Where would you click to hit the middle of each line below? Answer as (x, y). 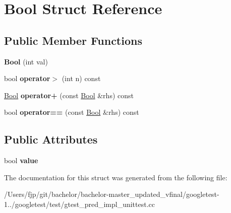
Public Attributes (51, 139)
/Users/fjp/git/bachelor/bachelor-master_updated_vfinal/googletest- (112, 194)
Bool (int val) (26, 61)
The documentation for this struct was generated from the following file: (116, 177)
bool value (21, 160)
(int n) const (81, 78)
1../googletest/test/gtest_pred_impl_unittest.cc (80, 204)
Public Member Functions (73, 40)
